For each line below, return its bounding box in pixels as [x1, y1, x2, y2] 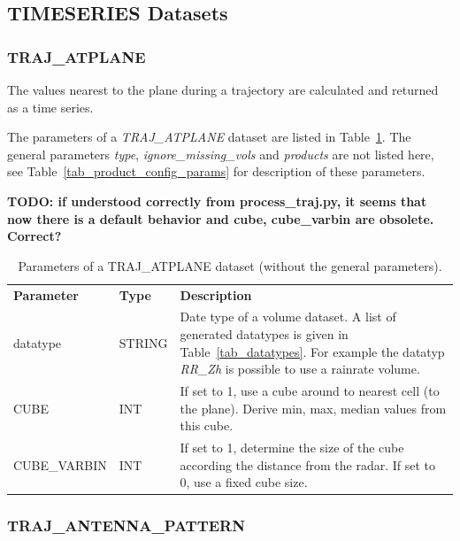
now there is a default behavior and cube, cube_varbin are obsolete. [7, 209, 434, 228]
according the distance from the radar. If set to [180, 455, 436, 474]
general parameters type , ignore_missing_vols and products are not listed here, [7, 144, 434, 163]
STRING [119, 333, 168, 352]
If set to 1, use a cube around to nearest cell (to [180, 382, 440, 400]
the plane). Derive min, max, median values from [180, 398, 447, 417]
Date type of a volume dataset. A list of [180, 307, 396, 326]
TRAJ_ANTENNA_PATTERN [7, 514, 245, 537]
